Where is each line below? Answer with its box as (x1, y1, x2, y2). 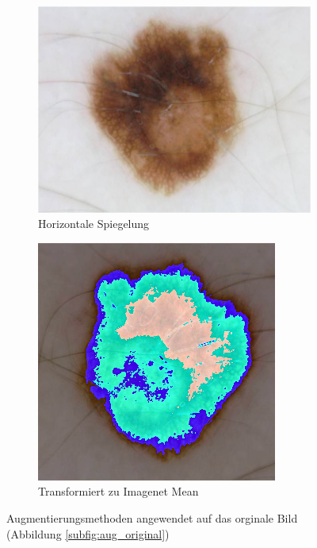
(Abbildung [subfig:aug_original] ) (6, 525, 170, 542)
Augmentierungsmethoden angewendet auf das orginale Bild (6, 510, 298, 527)
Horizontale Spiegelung (38, 215, 150, 232)
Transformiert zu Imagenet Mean (38, 483, 199, 500)
